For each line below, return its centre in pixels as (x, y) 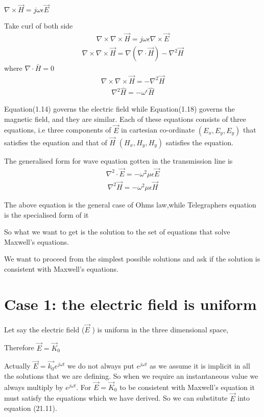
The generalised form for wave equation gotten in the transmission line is (118, 160)
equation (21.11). (31, 408)
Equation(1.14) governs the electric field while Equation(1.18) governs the (119, 109)
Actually (17, 366)
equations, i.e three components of (58, 130)
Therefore (19, 347)
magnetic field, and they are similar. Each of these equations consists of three (125, 119)
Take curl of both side (39, 26)
